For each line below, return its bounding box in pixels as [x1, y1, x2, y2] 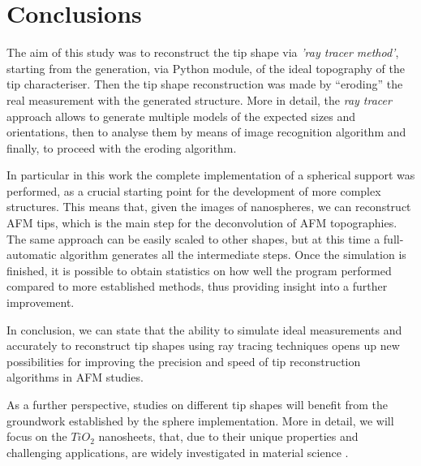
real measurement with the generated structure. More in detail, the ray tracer [6, 91, 392, 108]
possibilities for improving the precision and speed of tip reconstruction [6, 352, 361, 369]
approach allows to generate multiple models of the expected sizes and [6, 107, 356, 124]
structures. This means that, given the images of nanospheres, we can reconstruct [6, 198, 411, 215]
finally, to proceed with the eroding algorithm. [6, 139, 237, 156]
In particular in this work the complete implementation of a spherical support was [6, 166, 415, 183]
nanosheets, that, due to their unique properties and [98, 428, 359, 445]
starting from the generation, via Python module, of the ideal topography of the [6, 59, 405, 76]
